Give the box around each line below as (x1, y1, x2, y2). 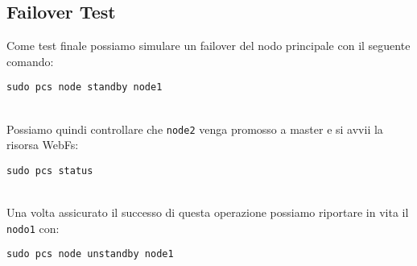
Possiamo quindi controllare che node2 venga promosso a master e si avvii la (6, 120, 383, 137)
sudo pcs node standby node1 (6, 81, 163, 94)
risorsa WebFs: (6, 136, 79, 153)
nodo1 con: (6, 219, 60, 236)
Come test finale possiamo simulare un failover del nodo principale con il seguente (6, 37, 411, 54)
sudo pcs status (6, 164, 93, 177)
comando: (6, 52, 54, 69)
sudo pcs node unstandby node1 (6, 248, 174, 260)
